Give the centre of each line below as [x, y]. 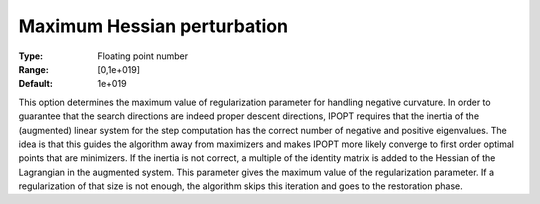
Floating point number [143, 56]
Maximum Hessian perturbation [153, 26]
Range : [33, 69]
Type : [31, 56]
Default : [36, 84]
